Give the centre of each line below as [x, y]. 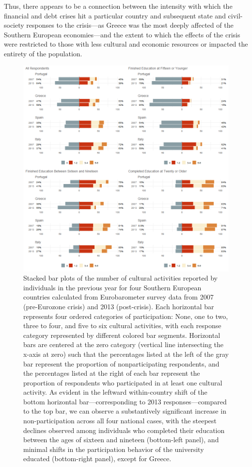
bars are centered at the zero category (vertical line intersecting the [123, 344]
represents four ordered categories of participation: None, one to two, [126, 316]
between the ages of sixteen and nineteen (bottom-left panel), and [121, 440]
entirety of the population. [43, 53]
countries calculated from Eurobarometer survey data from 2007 [118, 297]
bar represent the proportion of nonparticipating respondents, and [121, 363]
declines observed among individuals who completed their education [124, 430]
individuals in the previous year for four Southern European [112, 287]
